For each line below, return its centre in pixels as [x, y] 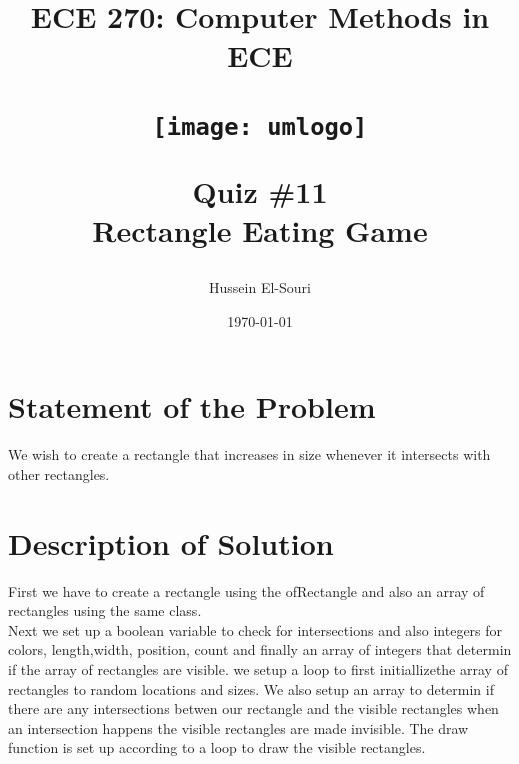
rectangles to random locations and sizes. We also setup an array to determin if [251, 688]
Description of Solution [171, 542]
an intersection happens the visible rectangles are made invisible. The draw [238, 727]
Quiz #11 [260, 190]
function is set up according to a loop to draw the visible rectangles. [217, 747]
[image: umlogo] [260, 126]
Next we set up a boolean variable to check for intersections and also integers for [255, 629]
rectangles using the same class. [105, 610]
